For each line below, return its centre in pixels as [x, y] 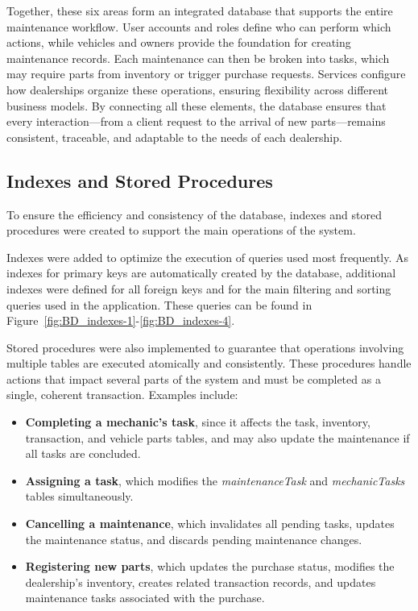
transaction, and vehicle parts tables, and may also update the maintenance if [217, 437]
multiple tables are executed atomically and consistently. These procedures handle [209, 363]
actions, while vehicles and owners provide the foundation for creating [179, 42]
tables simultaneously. [79, 496]
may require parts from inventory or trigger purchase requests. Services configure [206, 74]
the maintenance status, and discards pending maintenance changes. [194, 539]
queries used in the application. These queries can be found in [159, 304]
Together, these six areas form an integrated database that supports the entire [200, 10]
